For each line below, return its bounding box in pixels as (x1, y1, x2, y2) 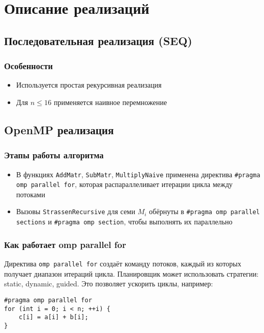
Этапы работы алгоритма (4, 149, 104, 161)
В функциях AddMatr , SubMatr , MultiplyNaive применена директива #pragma (16, 169, 260, 179)
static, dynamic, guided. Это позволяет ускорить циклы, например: (4, 278, 213, 289)
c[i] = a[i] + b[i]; (18, 314, 89, 321)
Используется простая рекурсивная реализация (16, 79, 162, 90)
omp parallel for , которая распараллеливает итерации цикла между (16, 179, 233, 190)
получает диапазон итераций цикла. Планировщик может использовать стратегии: (4, 268, 259, 279)
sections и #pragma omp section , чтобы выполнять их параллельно (16, 216, 233, 227)
